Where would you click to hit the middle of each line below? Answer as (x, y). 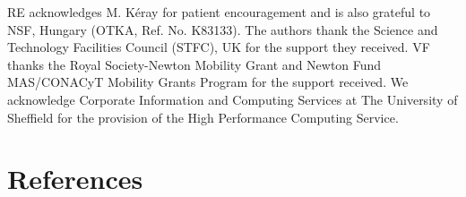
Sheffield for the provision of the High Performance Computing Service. (203, 117)
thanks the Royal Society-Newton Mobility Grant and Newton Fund (194, 64)
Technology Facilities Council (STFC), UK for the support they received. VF (219, 47)
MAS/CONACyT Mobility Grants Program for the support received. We (208, 82)
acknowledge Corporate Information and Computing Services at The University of (233, 99)
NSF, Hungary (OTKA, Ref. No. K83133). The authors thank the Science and (223, 29)
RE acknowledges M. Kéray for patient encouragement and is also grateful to (219, 12)
